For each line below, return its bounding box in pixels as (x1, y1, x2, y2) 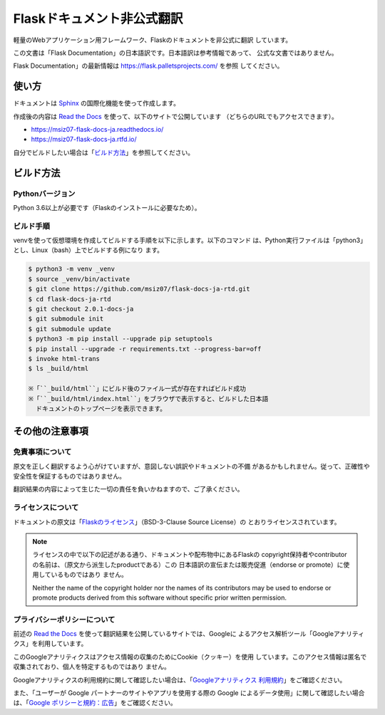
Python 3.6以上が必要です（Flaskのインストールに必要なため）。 (13, 203, 201, 212)
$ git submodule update (28, 325, 112, 333)
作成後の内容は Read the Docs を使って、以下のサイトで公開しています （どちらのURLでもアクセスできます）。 (13, 112, 338, 120)
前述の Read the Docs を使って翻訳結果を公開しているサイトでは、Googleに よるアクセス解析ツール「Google (13, 630, 334, 638)
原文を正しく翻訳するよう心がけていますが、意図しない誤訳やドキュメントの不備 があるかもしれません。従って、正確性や (13, 461, 370, 470)
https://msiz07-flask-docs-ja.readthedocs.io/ (31, 125, 164, 134)
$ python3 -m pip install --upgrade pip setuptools (28, 335, 213, 343)
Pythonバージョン (13, 189, 76, 199)
